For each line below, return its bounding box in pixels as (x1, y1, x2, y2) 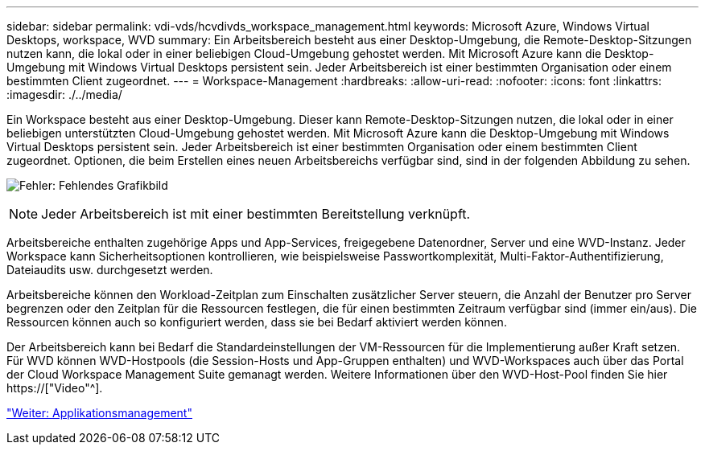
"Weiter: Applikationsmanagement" (6, 406, 192, 420)
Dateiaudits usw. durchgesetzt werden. (6, 263, 213, 277)
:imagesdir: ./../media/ (6, 88, 122, 101)
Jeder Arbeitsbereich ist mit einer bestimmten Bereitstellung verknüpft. (41, 206, 471, 222)
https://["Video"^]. (6, 381, 103, 395)
